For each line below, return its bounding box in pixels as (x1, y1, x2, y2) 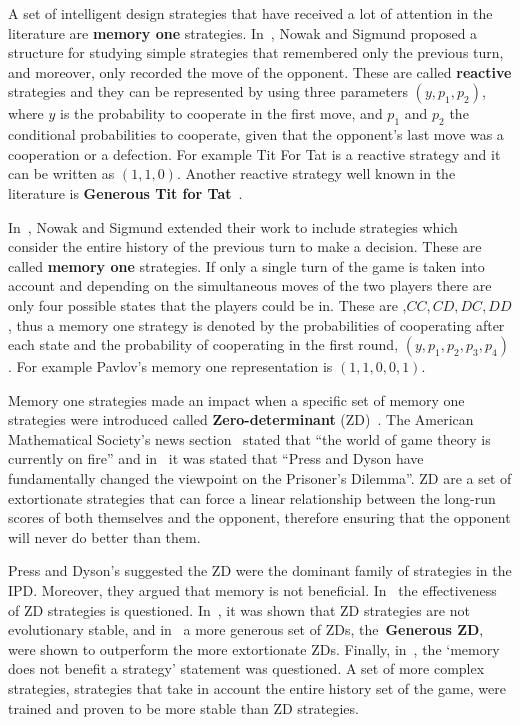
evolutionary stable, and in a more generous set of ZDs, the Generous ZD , (8, 619, 484, 640)
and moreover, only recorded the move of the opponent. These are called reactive (8, 61, 512, 82)
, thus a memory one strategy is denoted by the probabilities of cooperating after (8, 314, 505, 335)
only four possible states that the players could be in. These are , (8, 294, 407, 315)
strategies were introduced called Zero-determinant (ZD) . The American (8, 409, 474, 430)
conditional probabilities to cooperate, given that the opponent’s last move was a (8, 124, 504, 145)
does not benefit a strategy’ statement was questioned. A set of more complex (8, 658, 485, 679)
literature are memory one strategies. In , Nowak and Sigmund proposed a (8, 22, 478, 43)
